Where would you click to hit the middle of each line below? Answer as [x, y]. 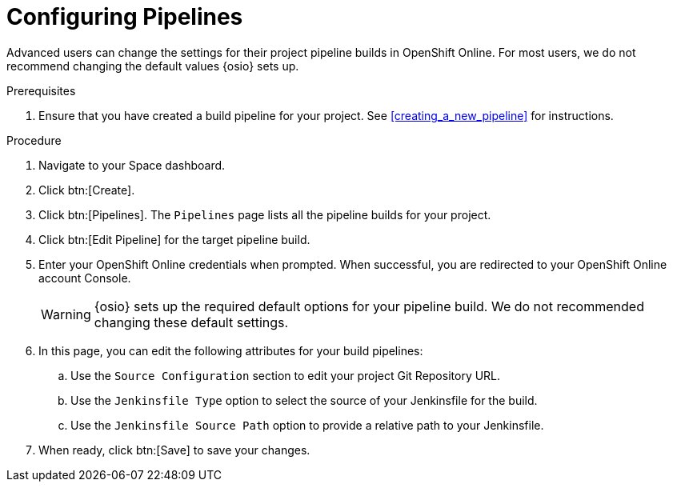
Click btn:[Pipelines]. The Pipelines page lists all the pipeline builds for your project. [265, 214]
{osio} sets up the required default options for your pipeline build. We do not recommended [369, 306]
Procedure [34, 140]
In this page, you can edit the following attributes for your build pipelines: [231, 350]
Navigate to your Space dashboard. [132, 165]
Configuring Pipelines [125, 17]
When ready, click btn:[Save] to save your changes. [174, 450]
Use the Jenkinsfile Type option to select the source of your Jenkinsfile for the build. [304, 400]
